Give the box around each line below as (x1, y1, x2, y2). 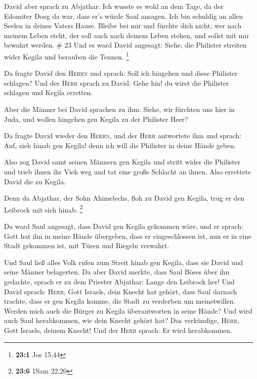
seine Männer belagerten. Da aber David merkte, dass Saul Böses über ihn (4, 267, 230, 277)
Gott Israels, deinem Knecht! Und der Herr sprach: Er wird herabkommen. (4, 325, 232, 335)
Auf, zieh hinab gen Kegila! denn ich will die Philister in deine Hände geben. (4, 140, 236, 150)
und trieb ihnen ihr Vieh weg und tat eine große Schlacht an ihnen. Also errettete (4, 166, 251, 176)
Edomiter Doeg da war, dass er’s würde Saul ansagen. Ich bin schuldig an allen (4, 10, 243, 21)
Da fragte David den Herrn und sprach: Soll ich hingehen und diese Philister (4, 68, 238, 78)
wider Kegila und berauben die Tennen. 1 (4, 50, 129, 61)
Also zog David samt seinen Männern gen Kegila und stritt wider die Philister (4, 157, 241, 167)
